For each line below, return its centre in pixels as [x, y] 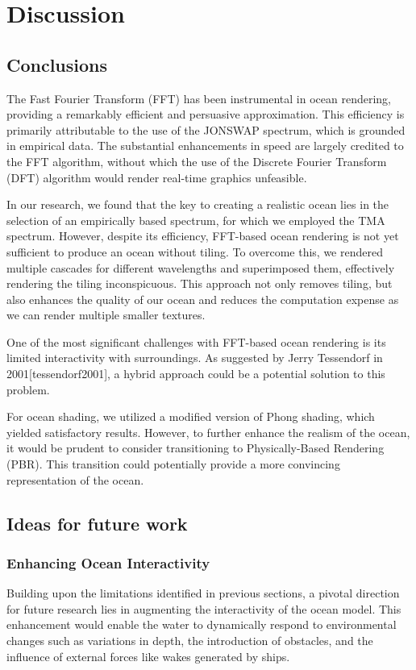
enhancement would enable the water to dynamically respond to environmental [202, 624]
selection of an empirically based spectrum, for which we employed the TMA [196, 220]
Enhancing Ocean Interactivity [108, 562]
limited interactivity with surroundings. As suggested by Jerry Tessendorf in [195, 358]
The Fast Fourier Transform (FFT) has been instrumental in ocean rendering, [199, 98]
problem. [28, 389]
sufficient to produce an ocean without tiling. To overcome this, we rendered [195, 251]
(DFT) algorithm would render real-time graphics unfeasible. [157, 177]
